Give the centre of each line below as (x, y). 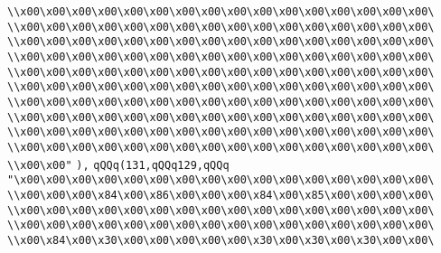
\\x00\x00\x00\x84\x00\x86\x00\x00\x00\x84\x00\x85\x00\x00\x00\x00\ (221, 195)
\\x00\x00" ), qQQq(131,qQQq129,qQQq (118, 165)
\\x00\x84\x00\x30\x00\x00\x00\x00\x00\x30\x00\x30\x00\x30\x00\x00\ (221, 240)
